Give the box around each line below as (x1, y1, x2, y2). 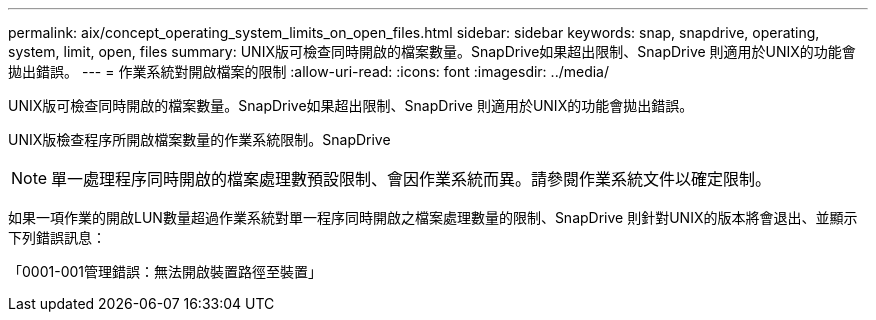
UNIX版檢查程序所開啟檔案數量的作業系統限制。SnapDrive (8, 131, 391, 148)
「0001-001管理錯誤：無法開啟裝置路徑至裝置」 (8, 263, 322, 280)
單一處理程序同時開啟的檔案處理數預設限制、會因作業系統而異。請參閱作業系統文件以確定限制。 (51, 169, 772, 189)
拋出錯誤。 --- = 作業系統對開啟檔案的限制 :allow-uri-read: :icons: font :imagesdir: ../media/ (8, 63, 610, 80)
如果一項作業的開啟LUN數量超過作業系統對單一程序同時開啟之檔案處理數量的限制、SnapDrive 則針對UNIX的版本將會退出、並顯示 (8, 209, 858, 226)
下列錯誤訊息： (8, 229, 106, 246)
